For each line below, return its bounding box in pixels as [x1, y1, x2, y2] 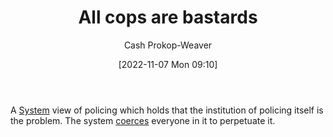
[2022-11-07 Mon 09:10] [118, 58, 218, 70]
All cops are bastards [78, 6, 258, 29]
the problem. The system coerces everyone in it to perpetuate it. [10, 114, 276, 126]
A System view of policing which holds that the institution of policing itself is [10, 104, 324, 116]
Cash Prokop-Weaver [123, 39, 213, 51]
